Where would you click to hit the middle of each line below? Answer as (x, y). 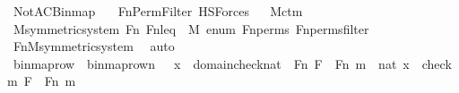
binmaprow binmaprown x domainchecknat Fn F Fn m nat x (211, 63)
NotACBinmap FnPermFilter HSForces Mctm (158, 11)
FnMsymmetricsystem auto (94, 46)
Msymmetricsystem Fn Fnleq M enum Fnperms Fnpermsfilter (191, 28)
